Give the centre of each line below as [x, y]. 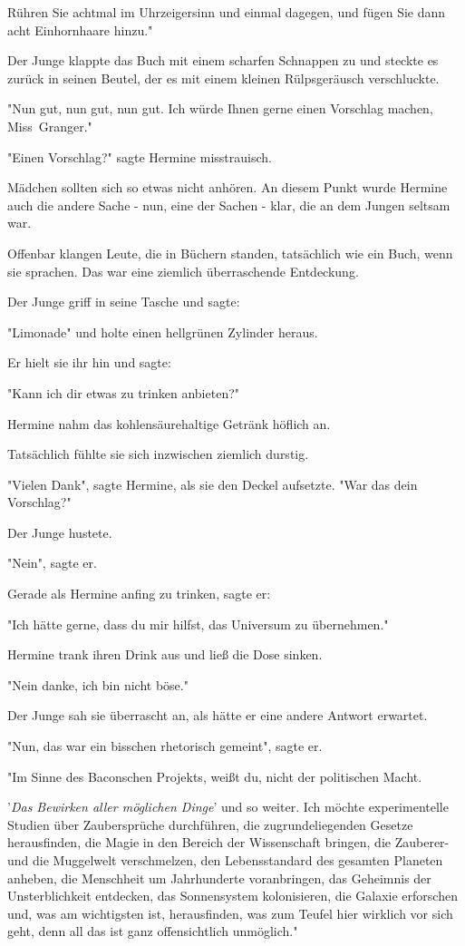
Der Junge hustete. [60, 532]
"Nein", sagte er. [52, 563]
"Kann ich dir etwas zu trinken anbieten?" [124, 392]
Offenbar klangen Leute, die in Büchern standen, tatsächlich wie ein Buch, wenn [230, 253]
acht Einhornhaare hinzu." [80, 29]
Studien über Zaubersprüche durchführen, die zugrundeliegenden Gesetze [210, 824]
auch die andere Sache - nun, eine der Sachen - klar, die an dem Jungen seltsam [229, 205]
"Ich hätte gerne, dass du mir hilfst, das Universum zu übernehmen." [198, 624]
